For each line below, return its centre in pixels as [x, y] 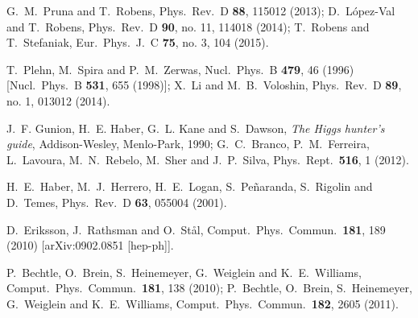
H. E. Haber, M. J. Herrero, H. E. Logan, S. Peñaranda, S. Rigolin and [190, 186]
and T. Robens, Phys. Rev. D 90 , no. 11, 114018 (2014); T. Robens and [188, 26]
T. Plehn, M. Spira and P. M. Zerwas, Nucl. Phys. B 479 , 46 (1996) [180, 69]
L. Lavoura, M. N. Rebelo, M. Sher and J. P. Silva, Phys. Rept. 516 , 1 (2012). [208, 159]
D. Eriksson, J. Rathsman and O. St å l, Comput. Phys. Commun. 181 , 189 [196, 229]
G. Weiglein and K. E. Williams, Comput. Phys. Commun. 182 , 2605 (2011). [203, 303]
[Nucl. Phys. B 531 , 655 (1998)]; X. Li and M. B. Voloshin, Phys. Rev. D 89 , [204, 85]
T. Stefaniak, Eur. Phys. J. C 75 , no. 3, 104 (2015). [138, 42]
